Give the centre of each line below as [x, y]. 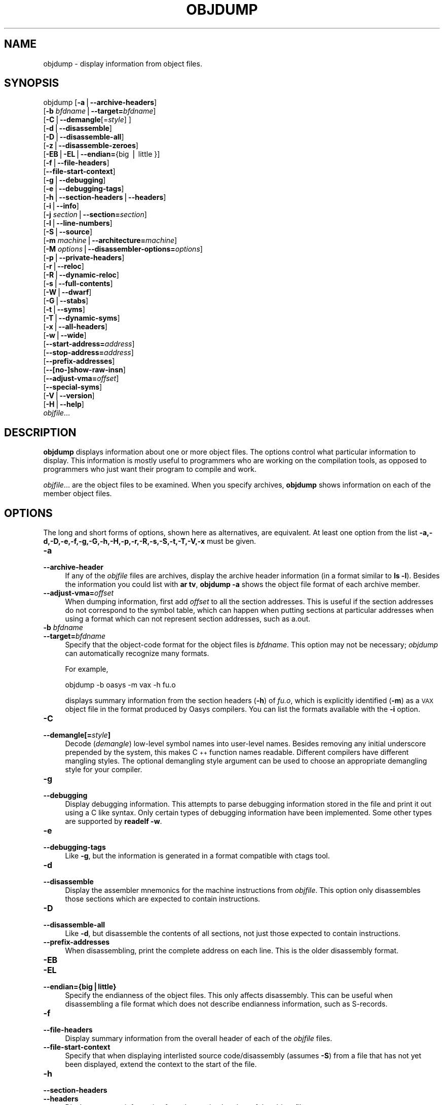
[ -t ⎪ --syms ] [64, 309]
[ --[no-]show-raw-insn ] [84, 370]
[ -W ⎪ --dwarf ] [67, 292]
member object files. [78, 494]
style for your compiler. [104, 770]
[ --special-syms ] [73, 387]
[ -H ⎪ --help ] [64, 404]
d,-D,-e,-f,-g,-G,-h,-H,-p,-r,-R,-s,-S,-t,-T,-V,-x [124, 541]
